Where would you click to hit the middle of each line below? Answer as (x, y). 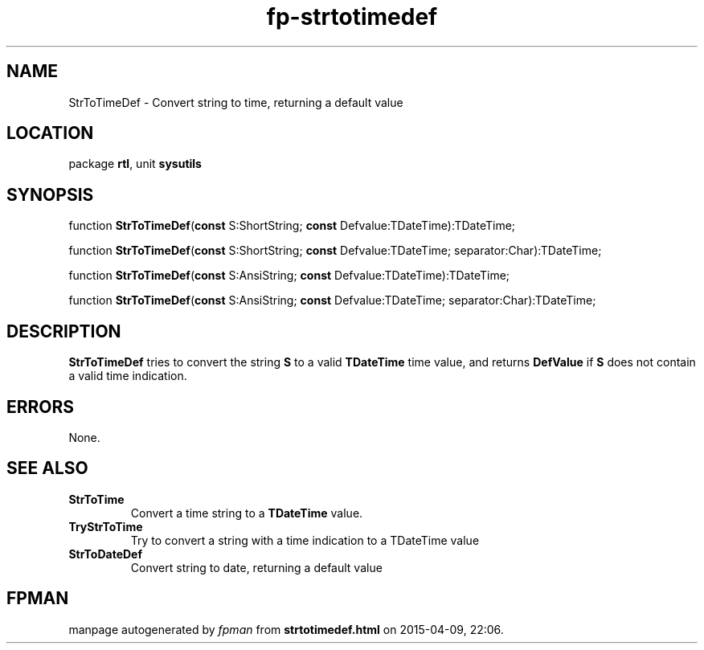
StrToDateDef (106, 554)
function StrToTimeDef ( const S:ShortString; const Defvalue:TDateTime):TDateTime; (292, 226)
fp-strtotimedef (352, 17)
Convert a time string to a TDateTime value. (247, 513)
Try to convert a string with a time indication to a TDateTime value (305, 540)
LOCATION (50, 133)
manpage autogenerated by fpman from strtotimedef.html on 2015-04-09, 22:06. (286, 629)
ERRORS (41, 407)
